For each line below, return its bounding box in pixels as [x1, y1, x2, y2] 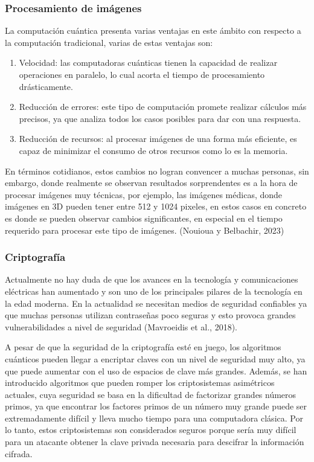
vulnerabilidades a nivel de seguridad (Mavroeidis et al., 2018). [5, 320, 237, 333]
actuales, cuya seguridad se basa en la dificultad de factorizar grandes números [5, 388, 296, 400]
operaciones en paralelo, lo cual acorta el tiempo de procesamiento [19, 68, 265, 80]
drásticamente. [19, 80, 73, 92]
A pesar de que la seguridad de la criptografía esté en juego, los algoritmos [5, 341, 281, 353]
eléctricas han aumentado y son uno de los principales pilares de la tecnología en [5, 284, 303, 297]
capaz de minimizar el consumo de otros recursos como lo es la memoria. [19, 144, 288, 156]
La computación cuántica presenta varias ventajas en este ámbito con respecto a [5, 24, 301, 37]
